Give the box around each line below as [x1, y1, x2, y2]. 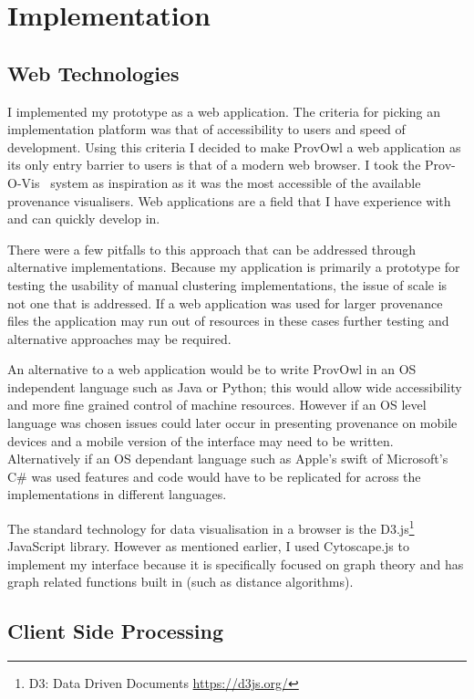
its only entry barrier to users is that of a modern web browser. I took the [7, 155, 421, 174]
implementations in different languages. [7, 485, 227, 504]
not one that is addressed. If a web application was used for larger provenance [7, 293, 443, 312]
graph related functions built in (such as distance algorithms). [7, 572, 354, 591]
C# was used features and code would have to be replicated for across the [7, 466, 421, 485]
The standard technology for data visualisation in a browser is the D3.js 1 [7, 516, 415, 537]
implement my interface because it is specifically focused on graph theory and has [7, 554, 464, 573]
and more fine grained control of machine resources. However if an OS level [7, 395, 427, 414]
